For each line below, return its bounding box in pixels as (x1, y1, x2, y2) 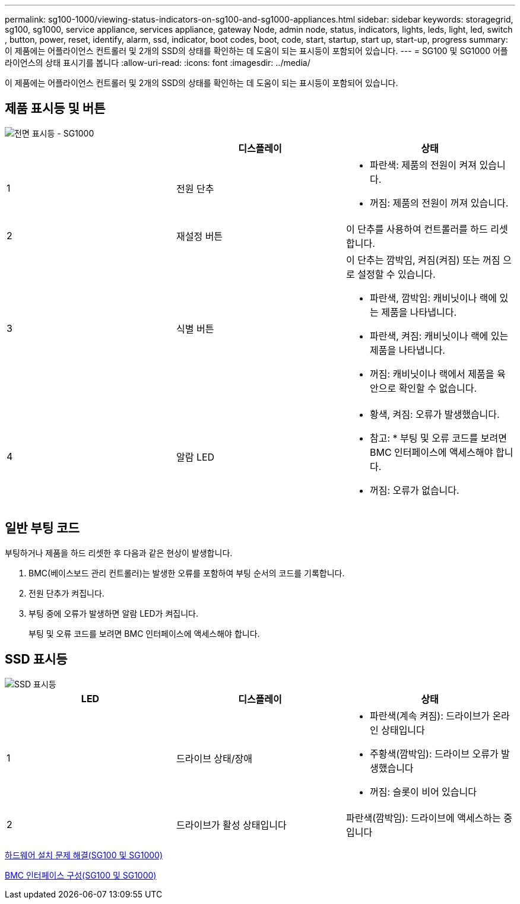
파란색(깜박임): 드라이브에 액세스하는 (345, 811, 501, 824)
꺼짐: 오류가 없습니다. (369, 484, 459, 496)
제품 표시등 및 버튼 (5, 101, 106, 116)
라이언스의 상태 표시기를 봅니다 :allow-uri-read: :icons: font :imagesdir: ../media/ (5, 58, 310, 68)
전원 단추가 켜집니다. (28, 588, 104, 598)
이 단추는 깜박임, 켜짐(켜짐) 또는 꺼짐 (345, 253, 500, 266)
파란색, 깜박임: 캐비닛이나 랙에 (369, 291, 497, 304)
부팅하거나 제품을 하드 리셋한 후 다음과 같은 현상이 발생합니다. (5, 547, 233, 558)
